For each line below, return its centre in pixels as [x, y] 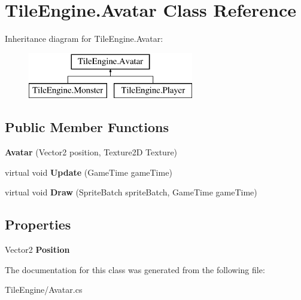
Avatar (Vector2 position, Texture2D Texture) [91, 152]
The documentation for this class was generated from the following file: [135, 269]
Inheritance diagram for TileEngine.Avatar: [84, 39]
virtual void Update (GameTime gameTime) [89, 172]
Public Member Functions [87, 127]
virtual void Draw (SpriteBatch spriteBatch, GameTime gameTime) [131, 192]
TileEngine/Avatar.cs [44, 290]
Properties [38, 224]
